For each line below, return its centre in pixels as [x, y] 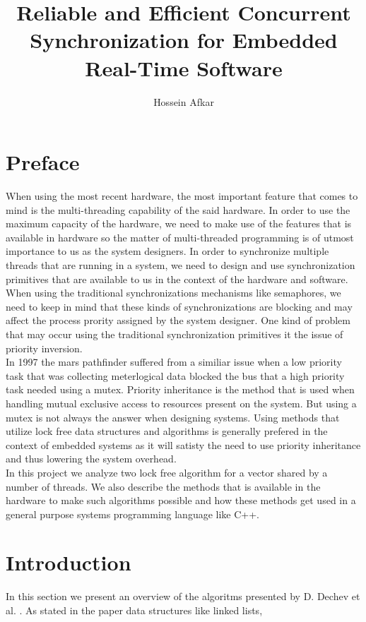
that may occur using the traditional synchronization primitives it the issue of [175, 334]
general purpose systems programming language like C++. [133, 514]
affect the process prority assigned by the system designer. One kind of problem [178, 320]
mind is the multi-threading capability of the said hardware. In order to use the [178, 209]
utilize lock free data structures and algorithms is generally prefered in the [167, 431]
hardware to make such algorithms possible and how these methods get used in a [181, 500]
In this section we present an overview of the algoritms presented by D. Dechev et [183, 596]
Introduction [69, 562]
